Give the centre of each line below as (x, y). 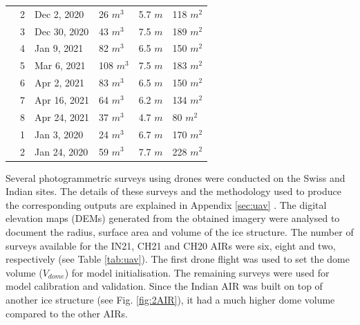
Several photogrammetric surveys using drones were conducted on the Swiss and (176, 177)
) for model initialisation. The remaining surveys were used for (197, 272)
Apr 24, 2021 (62, 117)
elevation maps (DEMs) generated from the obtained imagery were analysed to (173, 218)
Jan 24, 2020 (61, 151)
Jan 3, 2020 (59, 134)
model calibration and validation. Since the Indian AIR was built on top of (164, 286)
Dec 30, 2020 (62, 31)
